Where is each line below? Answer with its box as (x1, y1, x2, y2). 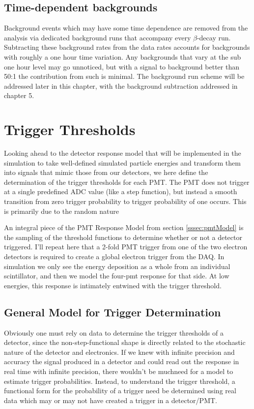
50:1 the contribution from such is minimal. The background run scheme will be (4, 71, 245, 81)
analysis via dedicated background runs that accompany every (4, 32, 191, 42)
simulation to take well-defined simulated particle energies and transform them (4, 157, 241, 168)
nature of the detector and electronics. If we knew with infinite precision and (4, 346, 235, 357)
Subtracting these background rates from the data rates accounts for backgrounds (4, 42, 250, 52)
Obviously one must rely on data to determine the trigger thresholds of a (4, 327, 224, 338)
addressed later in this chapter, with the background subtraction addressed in (4, 80, 238, 91)
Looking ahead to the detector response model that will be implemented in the (4, 148, 241, 158)
